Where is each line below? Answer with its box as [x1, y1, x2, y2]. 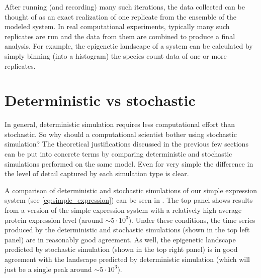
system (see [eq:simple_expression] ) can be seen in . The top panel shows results [5, 195, 253, 205]
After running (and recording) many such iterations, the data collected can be [5, 2, 245, 12]
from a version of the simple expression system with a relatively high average [5, 205, 242, 215]
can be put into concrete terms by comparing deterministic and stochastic [5, 149, 232, 159]
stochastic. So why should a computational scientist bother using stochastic [5, 128, 237, 139]
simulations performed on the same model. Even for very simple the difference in [5, 158, 253, 169]
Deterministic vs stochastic [5, 90, 196, 110]
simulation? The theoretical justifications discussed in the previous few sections [5, 138, 248, 149]
